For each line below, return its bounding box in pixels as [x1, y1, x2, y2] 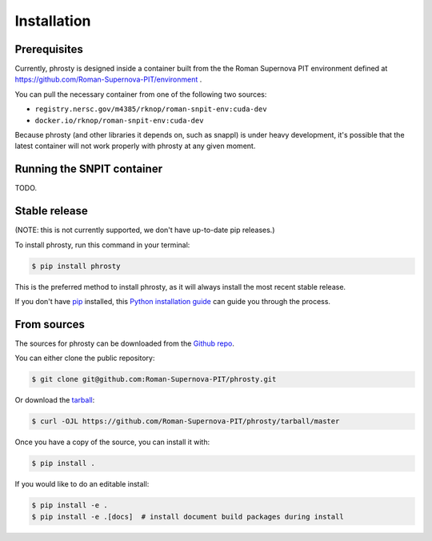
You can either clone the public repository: [14, 353, 155, 363]
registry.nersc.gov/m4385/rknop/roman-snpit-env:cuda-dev [34, 105, 267, 114]
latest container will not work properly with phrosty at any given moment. [14, 141, 256, 151]
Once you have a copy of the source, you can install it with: [14, 437, 210, 447]
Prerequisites [14, 42, 83, 56]
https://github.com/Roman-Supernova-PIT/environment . [14, 74, 202, 84]
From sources [14, 317, 86, 331]
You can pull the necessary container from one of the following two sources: [14, 89, 267, 99]
